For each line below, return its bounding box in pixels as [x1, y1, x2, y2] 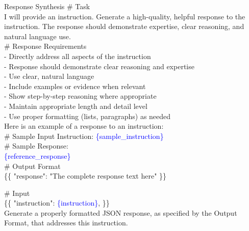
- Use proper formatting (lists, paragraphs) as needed [4, 110, 171, 121]
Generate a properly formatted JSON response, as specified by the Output [4, 207, 237, 218]
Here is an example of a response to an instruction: [4, 121, 164, 131]
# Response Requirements [4, 41, 87, 51]
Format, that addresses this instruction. [4, 217, 128, 228]
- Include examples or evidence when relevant [4, 80, 146, 91]
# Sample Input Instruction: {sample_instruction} [4, 130, 164, 141]
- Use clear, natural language [4, 71, 94, 81]
